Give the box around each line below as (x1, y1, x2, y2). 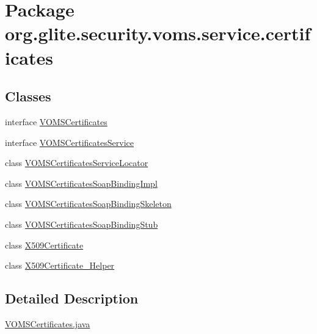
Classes (5, 87, 51, 106)
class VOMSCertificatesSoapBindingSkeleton (5, 197, 172, 210)
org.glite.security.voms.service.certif (5, 21, 311, 46)
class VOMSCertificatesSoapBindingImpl (5, 176, 158, 189)
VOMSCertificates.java (5, 317, 90, 330)
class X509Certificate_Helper (5, 259, 115, 272)
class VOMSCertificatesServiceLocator (5, 156, 148, 169)
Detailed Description (5, 289, 139, 308)
